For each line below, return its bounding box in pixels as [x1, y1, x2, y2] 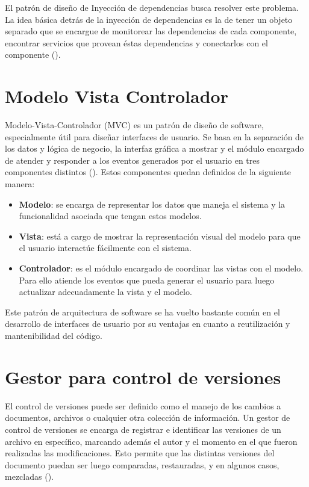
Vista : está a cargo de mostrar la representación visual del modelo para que [19, 229, 301, 242]
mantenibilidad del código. [5, 329, 102, 341]
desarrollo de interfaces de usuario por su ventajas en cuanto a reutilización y [5, 317, 290, 330]
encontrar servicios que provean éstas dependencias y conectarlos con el [5, 36, 268, 49]
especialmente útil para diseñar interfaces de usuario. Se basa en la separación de [5, 130, 304, 143]
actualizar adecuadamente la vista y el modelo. [19, 285, 192, 298]
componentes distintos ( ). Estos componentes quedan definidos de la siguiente [5, 166, 291, 178]
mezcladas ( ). [5, 470, 54, 483]
